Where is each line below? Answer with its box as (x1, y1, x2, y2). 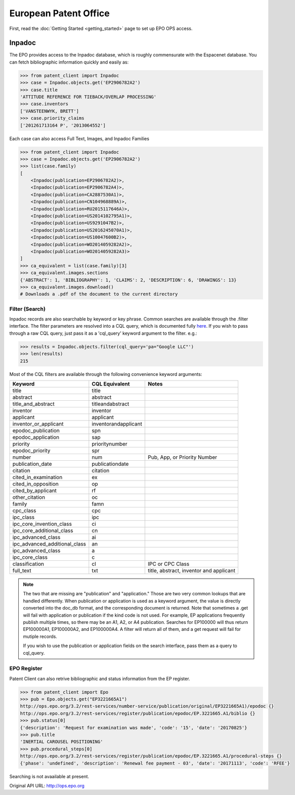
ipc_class (12, 514, 35, 521)
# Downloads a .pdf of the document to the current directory (20, 291, 178, 297)
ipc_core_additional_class (12, 527, 73, 534)
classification (12, 560, 44, 567)
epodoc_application (12, 434, 60, 440)
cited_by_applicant (12, 487, 57, 494)
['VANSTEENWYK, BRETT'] (20, 108, 80, 114)
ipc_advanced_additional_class (12, 540, 86, 547)
